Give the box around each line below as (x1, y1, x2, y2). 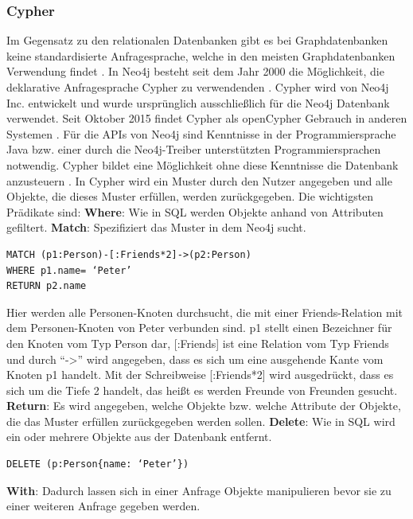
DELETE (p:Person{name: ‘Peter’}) (6, 459, 189, 470)
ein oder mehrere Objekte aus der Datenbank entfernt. (6, 428, 272, 445)
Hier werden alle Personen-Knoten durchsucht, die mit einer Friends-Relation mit (6, 303, 403, 320)
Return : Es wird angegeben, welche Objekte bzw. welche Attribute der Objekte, (6, 397, 401, 414)
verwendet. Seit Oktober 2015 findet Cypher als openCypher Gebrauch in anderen (6, 110, 407, 127)
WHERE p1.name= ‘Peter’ (6, 264, 132, 276)
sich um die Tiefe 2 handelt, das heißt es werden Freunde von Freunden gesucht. (6, 381, 398, 398)
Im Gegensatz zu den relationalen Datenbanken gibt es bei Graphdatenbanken (6, 32, 388, 49)
